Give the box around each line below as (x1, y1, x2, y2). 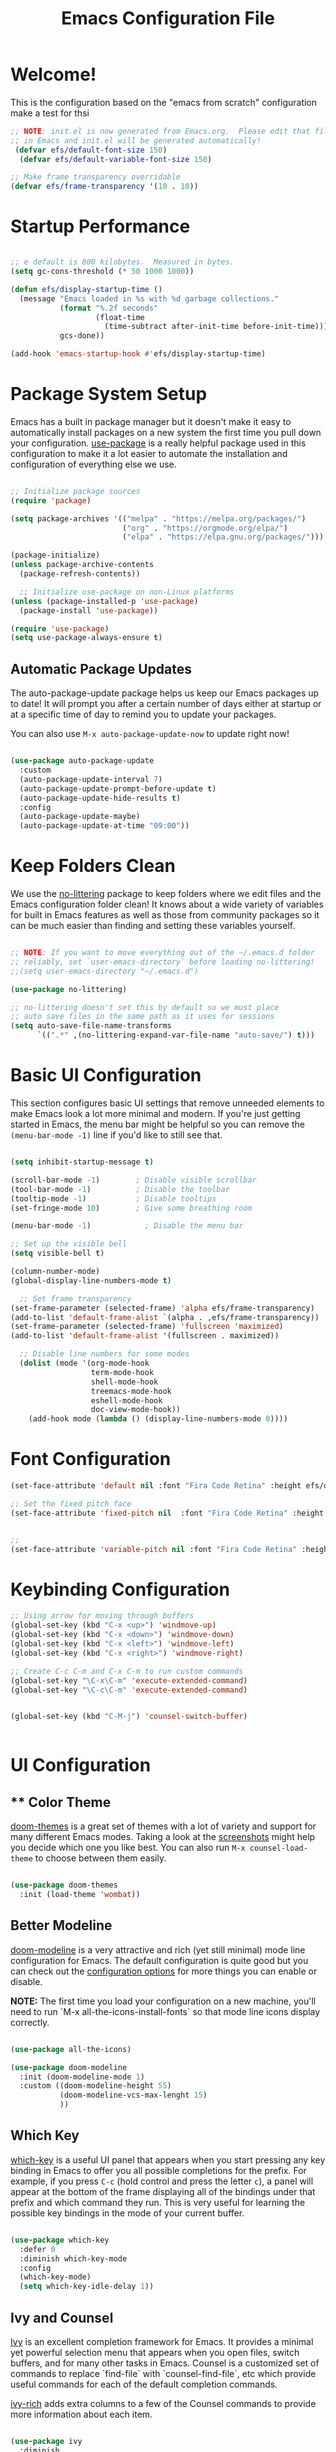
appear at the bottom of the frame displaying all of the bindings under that (10, 2185, 316, 2197)
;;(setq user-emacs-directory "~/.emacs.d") (10, 966, 199, 976)
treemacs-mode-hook (90, 1386, 172, 1396)
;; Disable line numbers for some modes (19, 1349, 190, 1359)
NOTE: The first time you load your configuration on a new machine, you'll (10, 1995, 317, 2007)
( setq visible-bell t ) (10, 1248, 105, 1259)
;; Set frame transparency (19, 1293, 132, 1304)
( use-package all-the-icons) (10, 2044, 132, 2054)
